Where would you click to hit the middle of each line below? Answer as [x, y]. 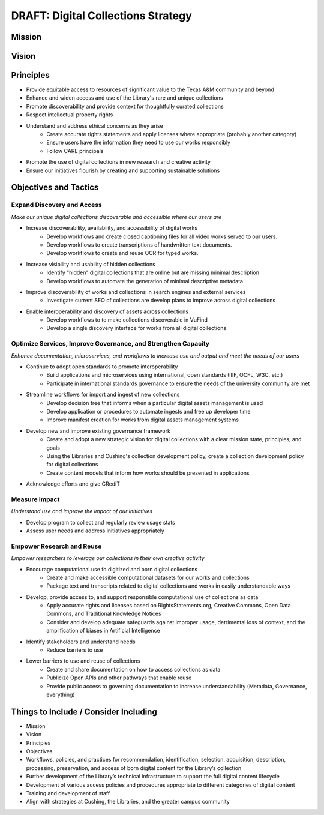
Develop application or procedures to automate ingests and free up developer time [148, 411]
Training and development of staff [68, 793]
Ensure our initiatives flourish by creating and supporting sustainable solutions [123, 170]
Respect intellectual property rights [70, 115]
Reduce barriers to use [75, 650]
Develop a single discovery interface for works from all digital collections [136, 328]
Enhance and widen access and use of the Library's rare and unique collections [124, 98]
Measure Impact [35, 499]
